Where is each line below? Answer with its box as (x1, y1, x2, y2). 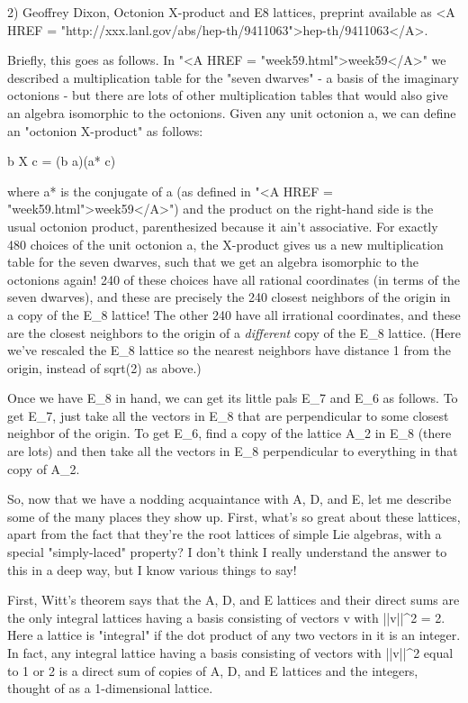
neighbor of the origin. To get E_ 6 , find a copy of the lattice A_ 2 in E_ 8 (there (7, 424, 452, 443)
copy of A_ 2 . (7, 459, 80, 478)
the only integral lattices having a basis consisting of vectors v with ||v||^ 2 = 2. (7, 607, 445, 626)
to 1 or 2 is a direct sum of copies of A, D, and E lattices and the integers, (7, 661, 418, 680)
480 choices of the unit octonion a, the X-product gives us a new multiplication (7, 234, 444, 253)
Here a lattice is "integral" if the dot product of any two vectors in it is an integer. (7, 625, 461, 644)
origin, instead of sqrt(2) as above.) (7, 358, 202, 377)
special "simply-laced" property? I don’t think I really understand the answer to (7, 543, 447, 561)
